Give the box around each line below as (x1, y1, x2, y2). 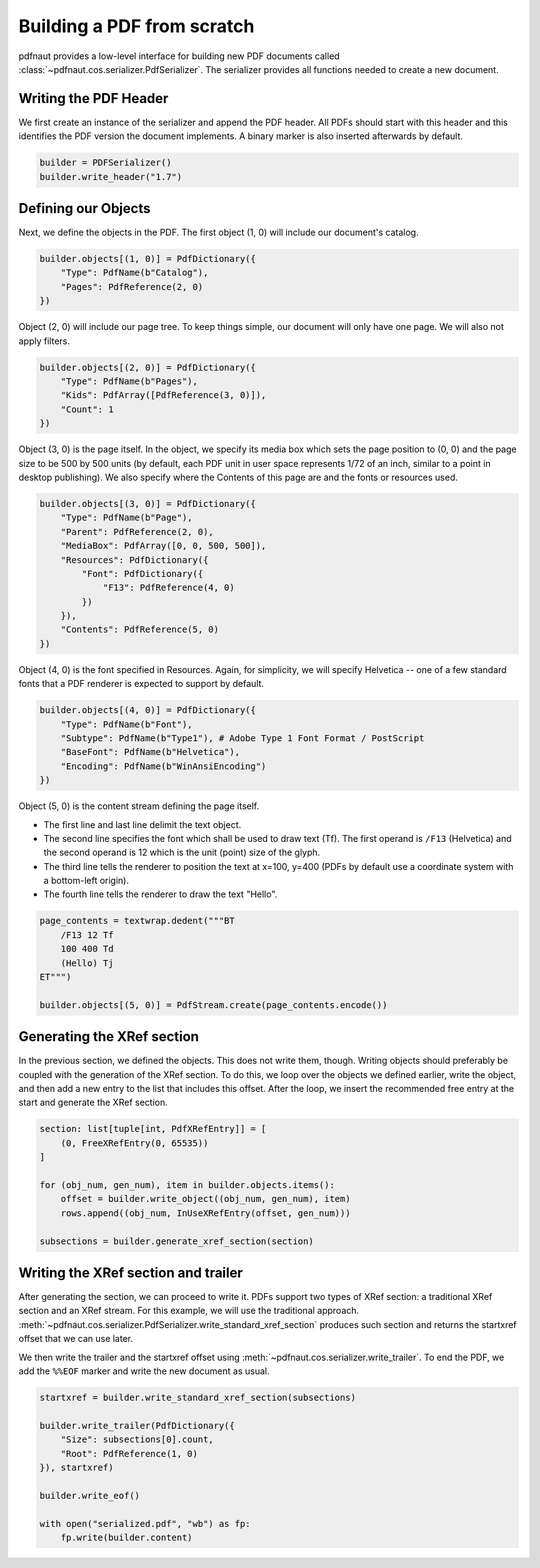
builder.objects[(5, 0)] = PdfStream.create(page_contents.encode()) (39, 999, 388, 1010)
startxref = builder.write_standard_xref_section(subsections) (39, 1392, 357, 1404)
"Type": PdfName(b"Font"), (60, 718, 194, 730)
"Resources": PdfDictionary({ (60, 554, 209, 565)
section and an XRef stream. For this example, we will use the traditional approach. (18, 1305, 360, 1317)
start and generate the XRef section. (18, 1096, 169, 1109)
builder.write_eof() (39, 1490, 140, 1501)
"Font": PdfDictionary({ (81, 568, 204, 579)
